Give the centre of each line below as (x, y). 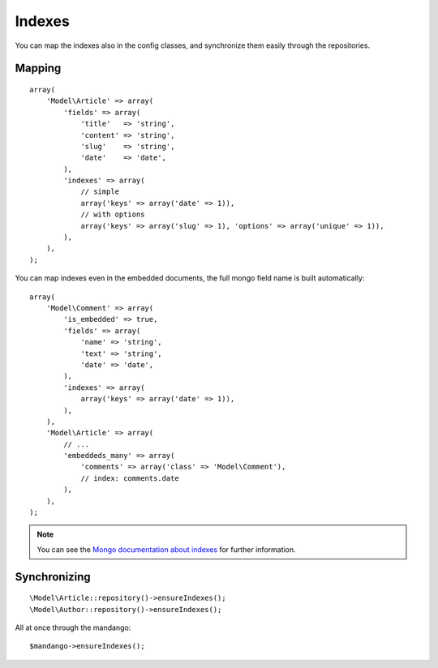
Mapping (38, 69)
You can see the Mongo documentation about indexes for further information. (166, 549)
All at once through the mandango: (73, 627)
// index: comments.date (130, 478)
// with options (113, 214)
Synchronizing (53, 577)
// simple (100, 192)
